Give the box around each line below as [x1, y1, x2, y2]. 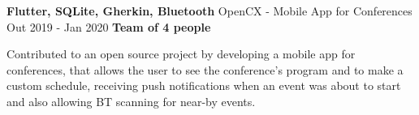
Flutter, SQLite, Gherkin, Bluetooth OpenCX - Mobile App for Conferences [6, 2, 413, 19]
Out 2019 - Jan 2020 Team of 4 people [6, 18, 211, 35]
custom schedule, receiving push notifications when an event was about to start [6, 77, 401, 94]
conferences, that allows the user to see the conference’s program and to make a [6, 61, 404, 78]
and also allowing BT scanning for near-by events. [6, 92, 256, 109]
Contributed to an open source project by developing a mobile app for [6, 45, 356, 62]
